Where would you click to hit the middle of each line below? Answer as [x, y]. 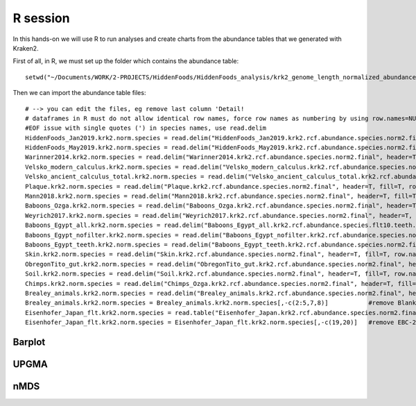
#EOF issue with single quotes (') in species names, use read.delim [146, 128]
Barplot [29, 342]
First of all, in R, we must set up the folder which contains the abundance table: [126, 61]
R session [41, 18]
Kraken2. [26, 48]
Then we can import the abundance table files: [79, 93]
